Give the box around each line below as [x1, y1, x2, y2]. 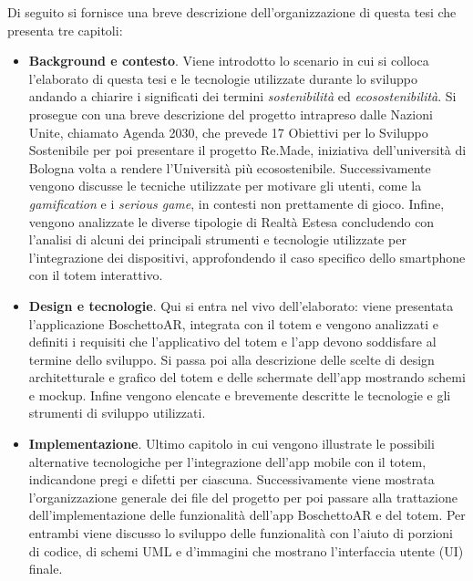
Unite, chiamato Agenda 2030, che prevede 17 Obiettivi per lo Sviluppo [28, 122, 428, 141]
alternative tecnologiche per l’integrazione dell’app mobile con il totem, [28, 451, 427, 471]
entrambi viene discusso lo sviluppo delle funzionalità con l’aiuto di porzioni [28, 524, 453, 543]
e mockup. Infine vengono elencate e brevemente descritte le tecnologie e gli [28, 385, 451, 404]
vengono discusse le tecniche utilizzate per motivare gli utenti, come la [28, 176, 422, 195]
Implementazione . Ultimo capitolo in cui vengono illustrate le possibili [28, 434, 435, 453]
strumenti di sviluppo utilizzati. [28, 403, 206, 422]
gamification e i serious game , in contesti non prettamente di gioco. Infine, [28, 193, 445, 213]
